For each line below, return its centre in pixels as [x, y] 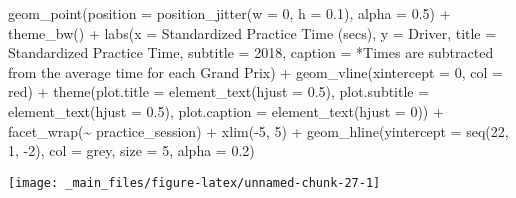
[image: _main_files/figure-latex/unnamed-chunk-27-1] [194, 182]
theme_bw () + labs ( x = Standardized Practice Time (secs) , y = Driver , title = [252, 32]
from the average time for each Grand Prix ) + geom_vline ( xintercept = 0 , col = [255, 71]
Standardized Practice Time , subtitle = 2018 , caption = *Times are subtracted [251, 52]
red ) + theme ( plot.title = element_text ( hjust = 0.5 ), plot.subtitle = [219, 91]
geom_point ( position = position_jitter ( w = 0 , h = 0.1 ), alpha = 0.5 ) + [229, 13]
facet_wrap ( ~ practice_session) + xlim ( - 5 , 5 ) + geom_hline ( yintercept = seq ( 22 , [258, 130]
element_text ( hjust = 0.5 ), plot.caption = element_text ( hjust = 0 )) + [226, 110]
